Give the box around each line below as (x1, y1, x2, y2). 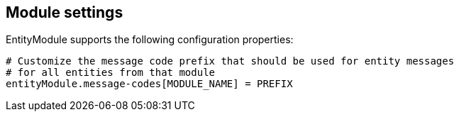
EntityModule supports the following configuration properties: (6, 33, 294, 46)
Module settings (6, 4, 123, 21)
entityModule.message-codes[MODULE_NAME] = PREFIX (6, 78, 293, 90)
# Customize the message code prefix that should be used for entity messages (6, 55, 455, 67)
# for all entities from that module (6, 67, 216, 79)
